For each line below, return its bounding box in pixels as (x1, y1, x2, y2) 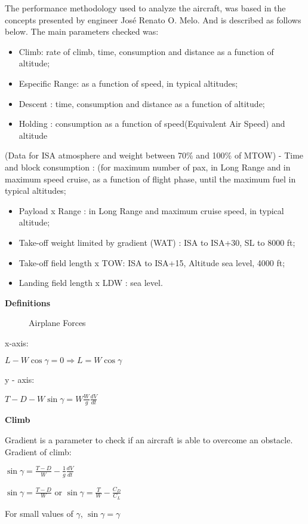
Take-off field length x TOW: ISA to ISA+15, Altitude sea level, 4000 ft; (19, 256, 285, 269)
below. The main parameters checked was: (5, 25, 159, 38)
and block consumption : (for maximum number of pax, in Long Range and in (5, 160, 291, 173)
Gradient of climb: (5, 445, 72, 458)
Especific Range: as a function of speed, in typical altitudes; (19, 77, 238, 89)
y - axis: (5, 373, 35, 386)
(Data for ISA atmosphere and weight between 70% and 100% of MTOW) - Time (5, 149, 304, 162)
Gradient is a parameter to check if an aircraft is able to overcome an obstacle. (5, 434, 293, 446)
